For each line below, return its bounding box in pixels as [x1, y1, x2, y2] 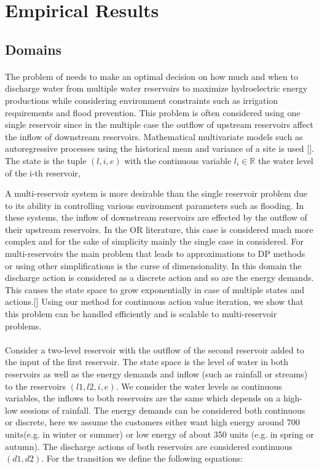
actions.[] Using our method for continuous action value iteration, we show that [5, 295, 304, 308]
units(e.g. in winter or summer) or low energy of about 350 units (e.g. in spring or [5, 427, 314, 440]
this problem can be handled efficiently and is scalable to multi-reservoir [5, 307, 277, 320]
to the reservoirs [5, 379, 66, 392]
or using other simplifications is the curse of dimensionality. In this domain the [5, 259, 302, 272]
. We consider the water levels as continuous [116, 379, 282, 392]
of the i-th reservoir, [5, 166, 81, 179]
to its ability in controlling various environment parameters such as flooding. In [5, 199, 304, 211]
